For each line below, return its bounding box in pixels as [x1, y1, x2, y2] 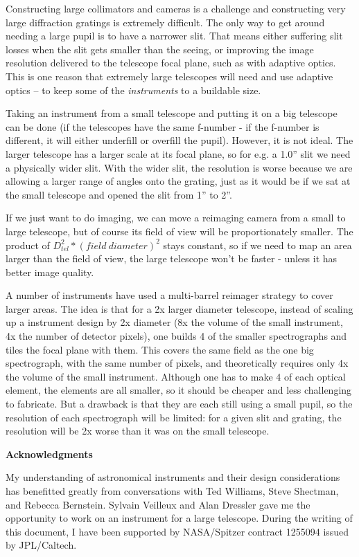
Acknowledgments [6, 446, 93, 461]
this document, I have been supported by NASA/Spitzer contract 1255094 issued [6, 524, 349, 538]
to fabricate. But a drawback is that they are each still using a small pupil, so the [6, 396, 353, 411]
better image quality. [6, 264, 94, 279]
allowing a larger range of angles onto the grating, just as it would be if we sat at [6, 174, 351, 188]
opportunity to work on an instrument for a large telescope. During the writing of [6, 511, 353, 525]
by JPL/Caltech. [6, 538, 77, 552]
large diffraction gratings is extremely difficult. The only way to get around [6, 15, 325, 29]
